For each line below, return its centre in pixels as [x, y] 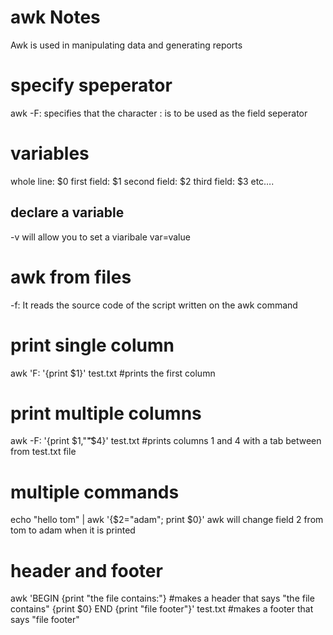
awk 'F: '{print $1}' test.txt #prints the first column [113, 373]
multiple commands [95, 492]
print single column [92, 345]
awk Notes [55, 17]
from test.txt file [43, 452]
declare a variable [67, 212]
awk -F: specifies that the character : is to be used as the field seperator [159, 113]
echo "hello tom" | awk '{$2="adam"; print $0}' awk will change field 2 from [167, 520]
